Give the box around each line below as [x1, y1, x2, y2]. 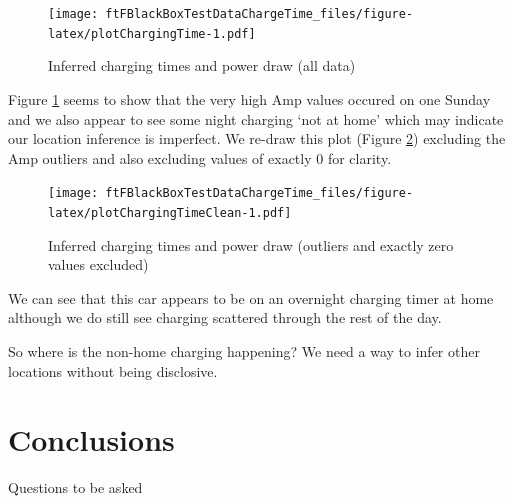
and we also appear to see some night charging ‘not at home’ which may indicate [8, 108, 504, 129]
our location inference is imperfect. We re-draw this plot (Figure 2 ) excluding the [8, 128, 506, 149]
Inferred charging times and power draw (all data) [48, 55, 356, 76]
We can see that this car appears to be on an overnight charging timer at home [8, 287, 494, 308]
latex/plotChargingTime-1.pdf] [48, 26, 256, 41]
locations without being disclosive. [8, 360, 218, 381]
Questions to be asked [8, 477, 143, 498]
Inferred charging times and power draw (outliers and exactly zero [48, 234, 454, 255]
